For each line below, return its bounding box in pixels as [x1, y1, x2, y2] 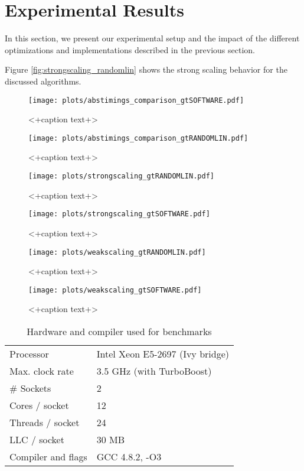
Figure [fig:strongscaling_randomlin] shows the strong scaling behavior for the [5, 63, 287, 76]
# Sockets [9, 381, 51, 395]
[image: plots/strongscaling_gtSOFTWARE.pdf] [28, 210, 210, 219]
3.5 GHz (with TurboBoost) [96, 364, 212, 378]
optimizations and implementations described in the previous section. [5, 43, 255, 56]
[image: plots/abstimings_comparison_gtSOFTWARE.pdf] [28, 96, 244, 105]
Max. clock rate [9, 364, 74, 378]
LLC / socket [9, 433, 64, 446]
